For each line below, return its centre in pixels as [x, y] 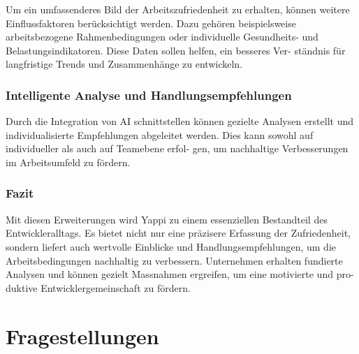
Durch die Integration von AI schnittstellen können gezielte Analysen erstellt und [180, 121]
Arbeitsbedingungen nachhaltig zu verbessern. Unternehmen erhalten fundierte [174, 260]
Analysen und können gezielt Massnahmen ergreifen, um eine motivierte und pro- [180, 274]
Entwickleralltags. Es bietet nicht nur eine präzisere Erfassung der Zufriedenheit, [178, 233]
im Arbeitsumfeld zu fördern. [68, 162]
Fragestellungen [82, 335]
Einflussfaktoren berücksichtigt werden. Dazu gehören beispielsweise [151, 23]
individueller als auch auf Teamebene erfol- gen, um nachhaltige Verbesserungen [177, 148]
